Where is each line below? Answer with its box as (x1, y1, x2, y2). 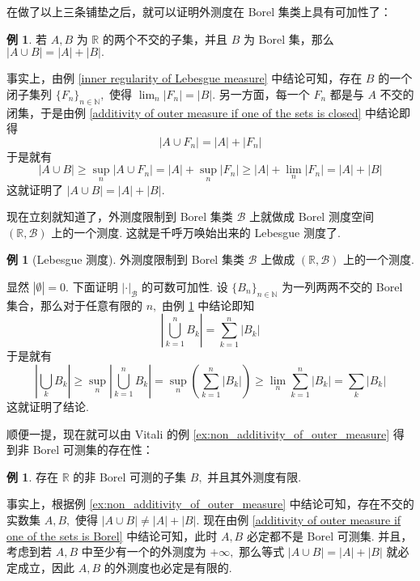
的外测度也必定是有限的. (104, 558, 232, 575)
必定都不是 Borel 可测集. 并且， (246, 527, 413, 544)
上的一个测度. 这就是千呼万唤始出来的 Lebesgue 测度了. (51, 223, 341, 240)
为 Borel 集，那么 (243, 30, 334, 47)
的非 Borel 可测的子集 (73, 468, 187, 485)
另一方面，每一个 (218, 85, 310, 102)
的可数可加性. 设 (142, 278, 228, 295)
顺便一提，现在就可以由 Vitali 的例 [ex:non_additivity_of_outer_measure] (6, 425, 390, 442)
